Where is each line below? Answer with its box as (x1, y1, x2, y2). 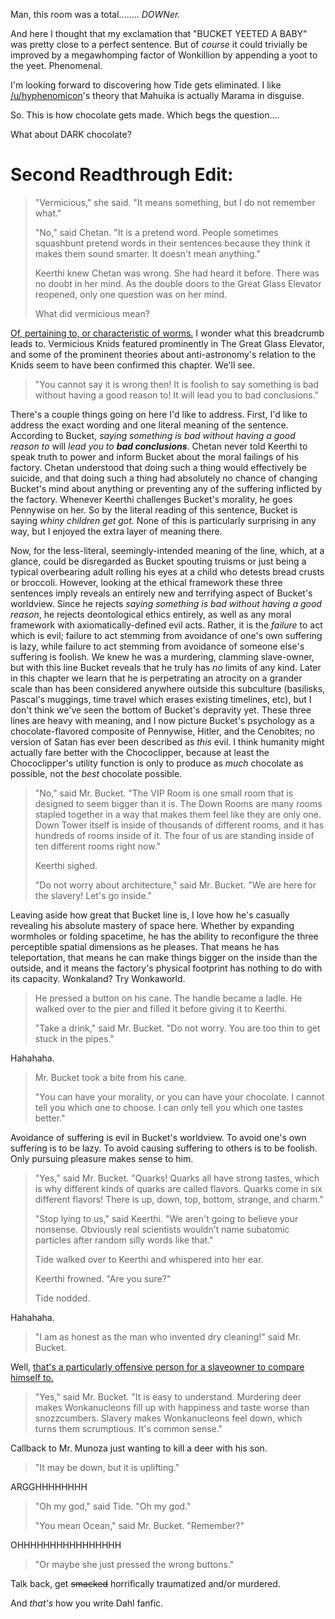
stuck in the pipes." (34, 1032, 115, 1044)
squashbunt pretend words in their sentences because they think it (34, 237, 311, 249)
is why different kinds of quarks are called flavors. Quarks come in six (34, 1182, 323, 1194)
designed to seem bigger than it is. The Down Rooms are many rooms (34, 797, 323, 809)
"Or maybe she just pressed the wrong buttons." (34, 1558, 235, 1570)
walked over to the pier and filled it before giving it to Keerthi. (34, 1002, 287, 1014)
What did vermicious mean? (34, 307, 150, 319)
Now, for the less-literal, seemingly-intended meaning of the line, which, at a (10, 544, 325, 556)
